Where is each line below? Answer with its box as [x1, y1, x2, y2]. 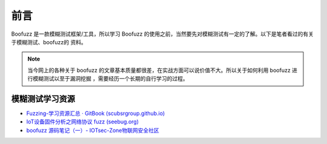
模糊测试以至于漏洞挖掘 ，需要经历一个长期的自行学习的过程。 [32, 75, 188, 82]
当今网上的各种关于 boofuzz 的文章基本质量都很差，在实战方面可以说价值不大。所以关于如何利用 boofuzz [27, 67, 291, 74]
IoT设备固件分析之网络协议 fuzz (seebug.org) [26, 118, 139, 125]
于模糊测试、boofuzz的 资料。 [11, 38, 87, 45]
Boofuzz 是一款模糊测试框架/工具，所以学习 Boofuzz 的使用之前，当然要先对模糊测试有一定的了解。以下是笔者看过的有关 [11, 30, 314, 38]
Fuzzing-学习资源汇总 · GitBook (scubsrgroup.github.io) [26, 110, 165, 117]
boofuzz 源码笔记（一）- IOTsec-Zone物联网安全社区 [26, 126, 160, 134]
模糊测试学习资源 [11, 94, 75, 104]
